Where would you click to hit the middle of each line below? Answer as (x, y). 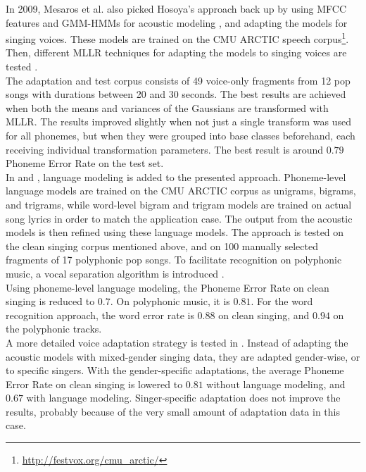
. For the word (282, 301)
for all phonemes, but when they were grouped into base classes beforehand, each (181, 135)
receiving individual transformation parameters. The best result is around (165, 149)
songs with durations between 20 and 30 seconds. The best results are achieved (176, 94)
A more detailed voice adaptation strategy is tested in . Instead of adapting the (177, 342)
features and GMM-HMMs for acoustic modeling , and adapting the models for (177, 22)
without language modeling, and (276, 384)
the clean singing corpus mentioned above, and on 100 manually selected (162, 246)
